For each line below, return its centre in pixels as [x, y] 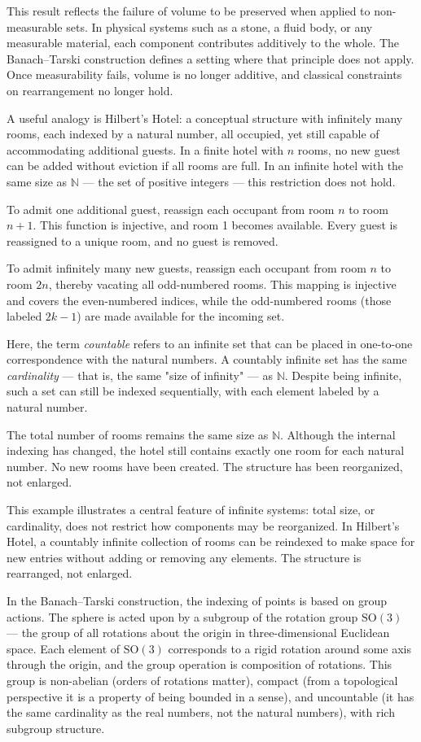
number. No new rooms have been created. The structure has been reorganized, [205, 466]
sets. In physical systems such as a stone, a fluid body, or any [219, 26]
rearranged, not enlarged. [70, 573]
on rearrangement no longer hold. [90, 90]
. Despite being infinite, [343, 375]
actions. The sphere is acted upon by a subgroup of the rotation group [182, 616]
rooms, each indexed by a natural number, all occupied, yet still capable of [193, 134]
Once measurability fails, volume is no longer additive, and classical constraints [204, 74]
